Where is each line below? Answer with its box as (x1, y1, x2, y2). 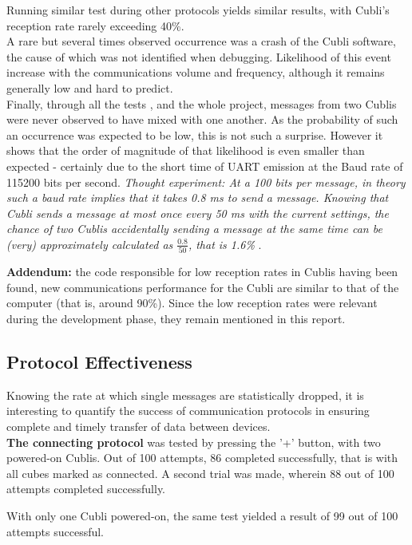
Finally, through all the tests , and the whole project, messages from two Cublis (6, 95, 397, 112)
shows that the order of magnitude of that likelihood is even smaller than (6, 142, 365, 159)
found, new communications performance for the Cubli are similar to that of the (6, 278, 399, 295)
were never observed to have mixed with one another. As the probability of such (6, 111, 398, 128)
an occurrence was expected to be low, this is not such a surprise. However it (6, 126, 383, 143)
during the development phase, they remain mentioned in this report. (6, 310, 346, 326)
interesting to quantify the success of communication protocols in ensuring (6, 402, 370, 419)
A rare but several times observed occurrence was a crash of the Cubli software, (6, 33, 396, 49)
